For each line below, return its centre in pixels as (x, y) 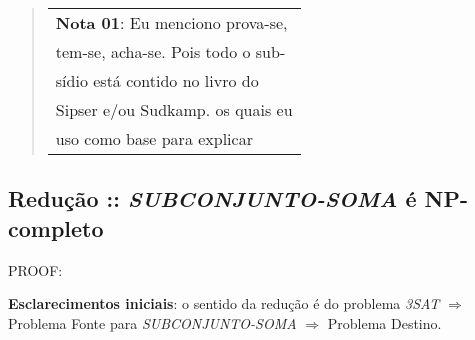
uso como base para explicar (154, 138)
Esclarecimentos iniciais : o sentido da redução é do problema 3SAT (224, 303)
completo (56, 227)
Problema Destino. (384, 322)
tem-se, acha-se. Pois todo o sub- (170, 51)
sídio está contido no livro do (157, 80)
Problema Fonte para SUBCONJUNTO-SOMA (152, 322)
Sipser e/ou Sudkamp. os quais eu (174, 109)
